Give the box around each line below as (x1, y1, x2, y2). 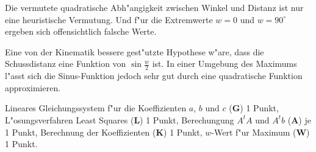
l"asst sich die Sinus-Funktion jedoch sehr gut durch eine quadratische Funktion (5, 69, 303, 82)
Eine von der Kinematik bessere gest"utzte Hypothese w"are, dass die (5, 45, 264, 58)
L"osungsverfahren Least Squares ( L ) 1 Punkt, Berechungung (5, 113, 234, 126)
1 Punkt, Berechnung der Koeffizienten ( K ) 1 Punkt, (5, 125, 203, 138)
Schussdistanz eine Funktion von (5, 57, 126, 70)
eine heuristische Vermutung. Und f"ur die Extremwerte (5, 13, 213, 26)
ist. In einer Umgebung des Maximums (152, 57, 297, 70)
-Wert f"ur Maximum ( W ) (211, 125, 310, 138)
